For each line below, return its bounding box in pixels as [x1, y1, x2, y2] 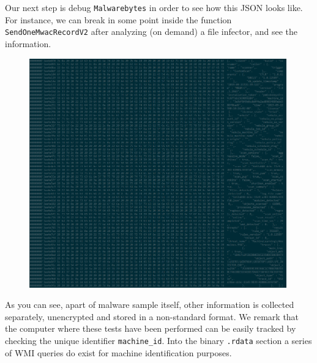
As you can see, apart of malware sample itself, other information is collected [5, 298, 294, 311]
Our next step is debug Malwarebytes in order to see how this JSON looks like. [5, 1, 303, 13]
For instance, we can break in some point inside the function [5, 13, 232, 26]
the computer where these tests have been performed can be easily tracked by [5, 322, 296, 335]
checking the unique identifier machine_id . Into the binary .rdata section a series [5, 334, 312, 347]
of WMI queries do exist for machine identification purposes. [5, 346, 232, 359]
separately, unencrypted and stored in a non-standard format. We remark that [5, 310, 299, 323]
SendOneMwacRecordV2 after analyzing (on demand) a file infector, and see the [5, 25, 298, 38]
